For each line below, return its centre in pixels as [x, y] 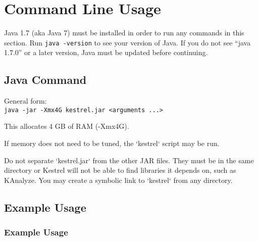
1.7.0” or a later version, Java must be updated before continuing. [106, 52]
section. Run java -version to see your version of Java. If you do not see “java [127, 42]
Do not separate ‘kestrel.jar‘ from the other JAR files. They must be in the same [129, 160]
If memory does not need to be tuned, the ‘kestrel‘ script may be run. [112, 143]
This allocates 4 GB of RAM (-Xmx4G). [67, 126]
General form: [25, 101]
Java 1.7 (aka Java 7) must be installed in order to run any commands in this [124, 33]
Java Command [45, 80]
